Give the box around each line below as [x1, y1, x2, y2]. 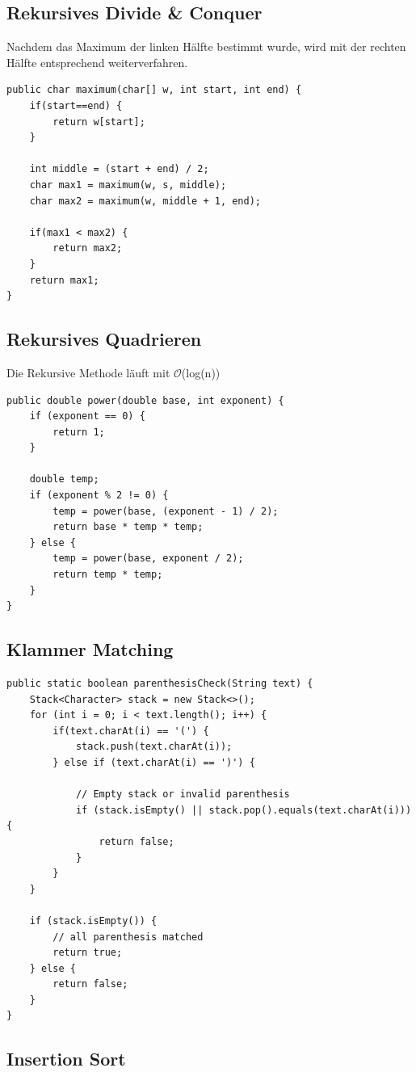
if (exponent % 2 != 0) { [29, 490, 169, 502]
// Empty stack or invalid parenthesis [75, 788, 290, 801]
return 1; [53, 426, 105, 438]
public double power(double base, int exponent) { [6, 394, 284, 406]
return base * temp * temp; [53, 521, 204, 533]
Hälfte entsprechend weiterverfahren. [6, 53, 188, 70]
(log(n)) [181, 364, 221, 380]
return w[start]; [53, 116, 145, 128]
